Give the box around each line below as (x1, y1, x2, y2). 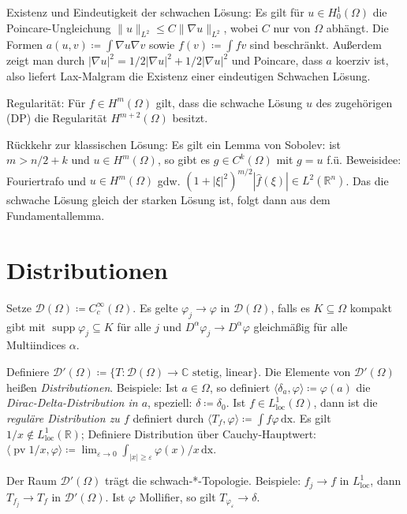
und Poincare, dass (231, 52, 323, 69)
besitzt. (172, 110, 208, 126)
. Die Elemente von (258, 363, 351, 379)
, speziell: (147, 394, 192, 411)
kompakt (349, 299, 392, 315)
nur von (273, 19, 311, 35)
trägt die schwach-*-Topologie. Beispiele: (104, 472, 301, 489)
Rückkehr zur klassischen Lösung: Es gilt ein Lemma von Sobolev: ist (6, 136, 342, 152)
